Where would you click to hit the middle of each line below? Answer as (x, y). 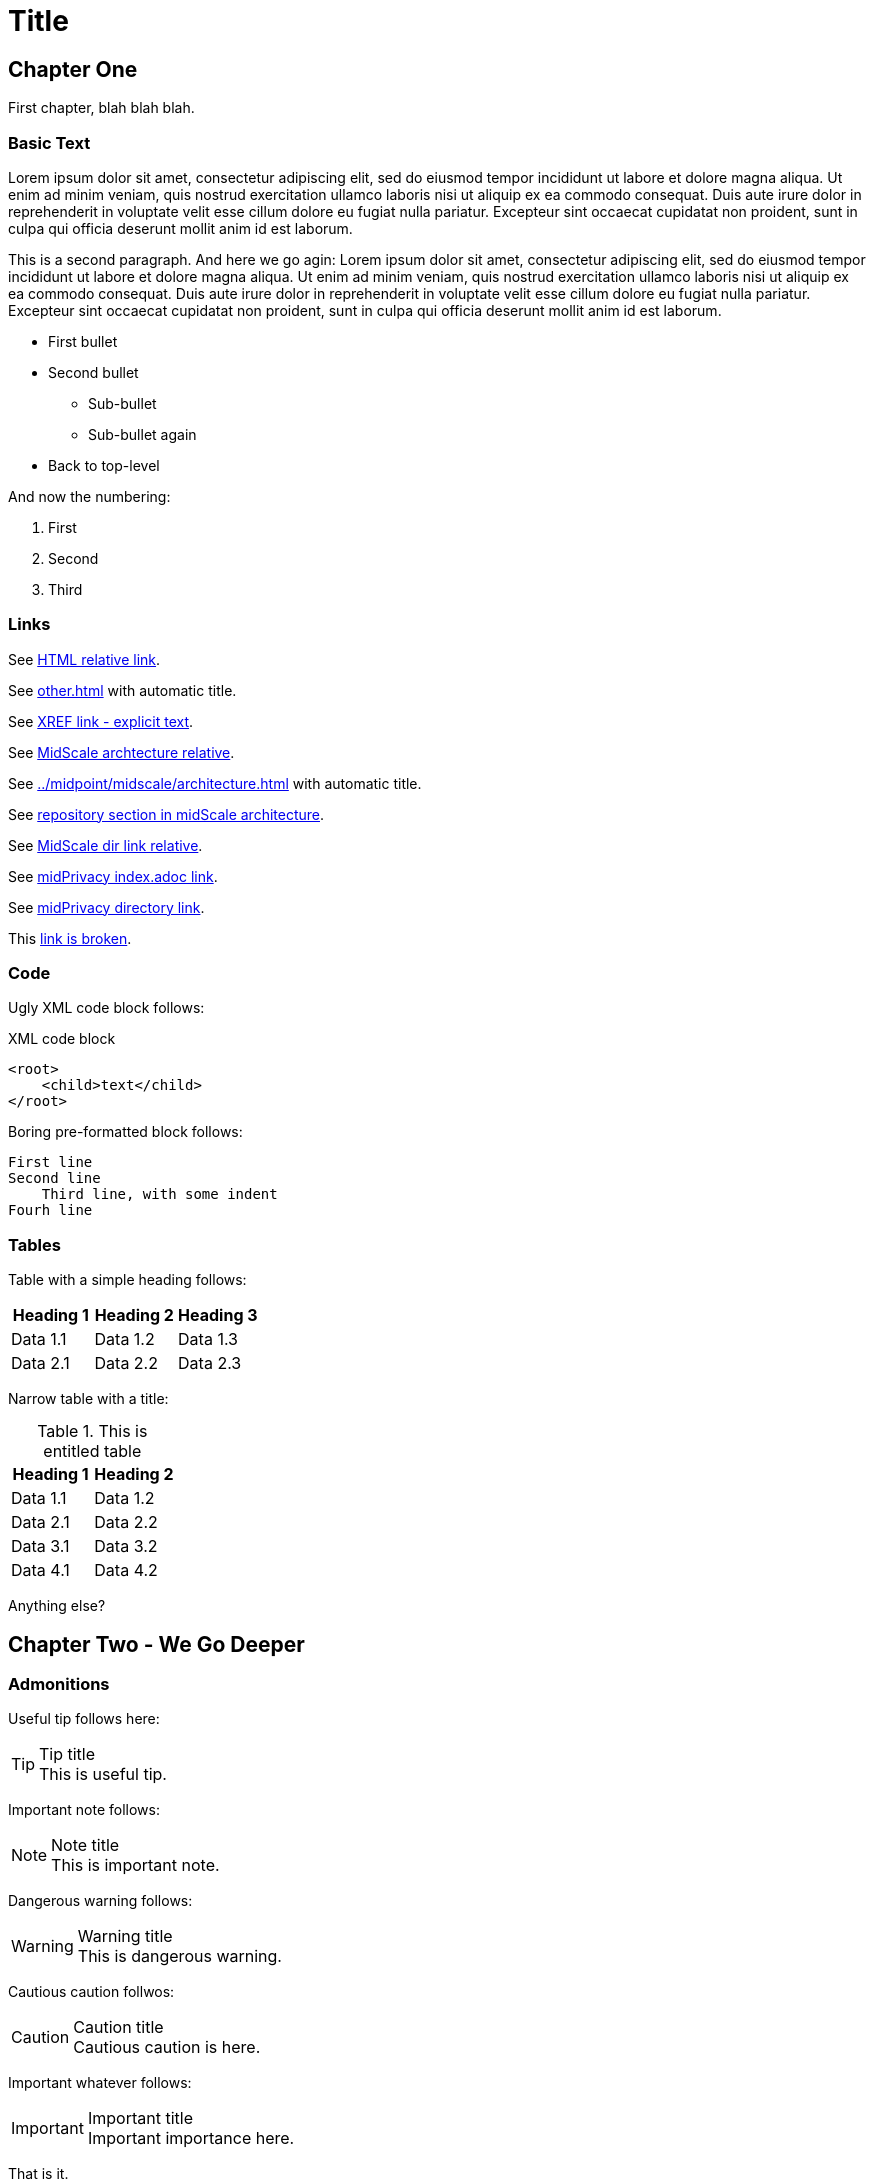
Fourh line (50, 1210)
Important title (140, 2118)
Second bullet (93, 372)
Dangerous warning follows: (100, 1901)
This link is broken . (70, 938)
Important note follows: (84, 1810)
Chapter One (73, 69)
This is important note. (135, 1865)
